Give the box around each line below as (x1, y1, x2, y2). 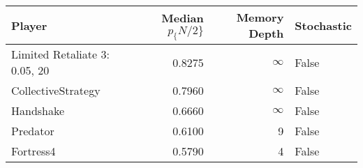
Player (11, 17, 47, 33)
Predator (11, 123, 54, 139)
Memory (236, 9, 284, 25)
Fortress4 (11, 143, 56, 159)
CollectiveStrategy (11, 82, 101, 98)
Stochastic (295, 17, 352, 33)
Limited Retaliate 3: (11, 46, 110, 62)
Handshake (11, 102, 65, 119)
